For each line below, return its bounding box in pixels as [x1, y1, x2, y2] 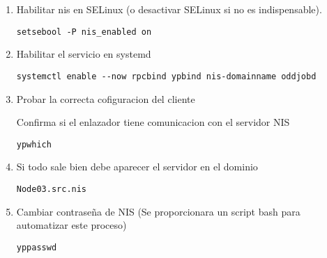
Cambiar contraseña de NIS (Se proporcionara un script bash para [16, 204, 301, 218]
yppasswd [16, 242, 57, 252]
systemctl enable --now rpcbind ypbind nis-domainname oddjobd [16, 71, 317, 81]
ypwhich [16, 139, 52, 150]
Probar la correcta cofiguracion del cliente [16, 91, 195, 106]
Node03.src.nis [16, 184, 87, 194]
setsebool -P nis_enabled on [16, 26, 152, 37]
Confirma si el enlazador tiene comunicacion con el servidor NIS [16, 115, 290, 129]
